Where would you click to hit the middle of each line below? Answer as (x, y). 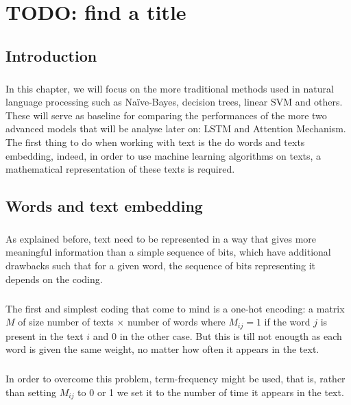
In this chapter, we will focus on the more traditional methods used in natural (170, 88)
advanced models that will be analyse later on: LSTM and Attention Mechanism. (176, 128)
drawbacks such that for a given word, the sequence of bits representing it (161, 266)
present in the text (45, 335)
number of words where (176, 322)
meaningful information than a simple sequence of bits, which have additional (168, 252)
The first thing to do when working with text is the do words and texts (155, 142)
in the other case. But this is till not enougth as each (231, 335)
